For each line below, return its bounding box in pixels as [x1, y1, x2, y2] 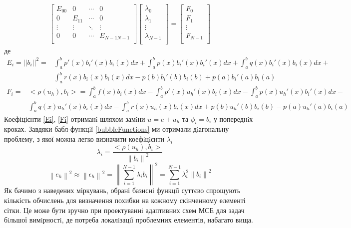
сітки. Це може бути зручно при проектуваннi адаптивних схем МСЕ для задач [4, 205, 245, 215]
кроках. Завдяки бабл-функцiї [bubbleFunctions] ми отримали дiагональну [4, 124, 229, 134]
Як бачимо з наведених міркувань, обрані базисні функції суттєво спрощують [4, 185, 241, 196]
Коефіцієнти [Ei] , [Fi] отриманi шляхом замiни [4, 113, 145, 124]
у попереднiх [213, 113, 253, 124]
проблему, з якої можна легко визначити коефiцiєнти [4, 133, 165, 144]
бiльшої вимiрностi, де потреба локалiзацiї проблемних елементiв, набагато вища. [4, 215, 253, 225]
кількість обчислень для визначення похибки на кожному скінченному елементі [4, 195, 246, 205]
